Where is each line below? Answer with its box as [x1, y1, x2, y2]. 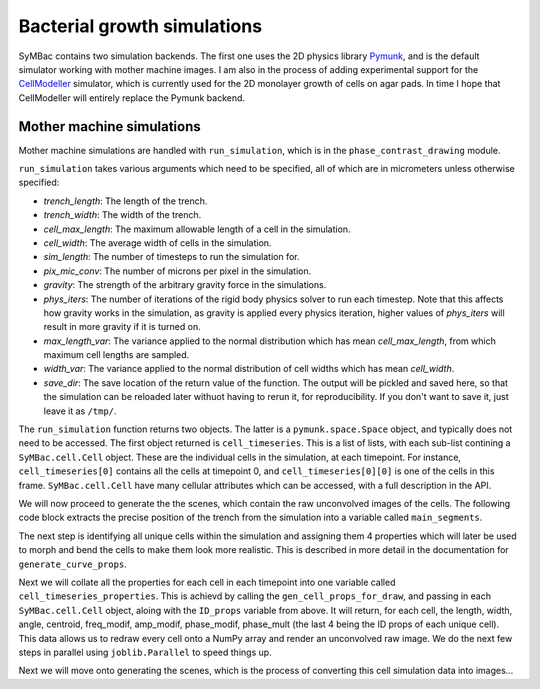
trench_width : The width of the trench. [43, 209, 202, 221]
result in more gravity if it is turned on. [43, 321, 201, 333]
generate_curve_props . [18, 558, 127, 570]
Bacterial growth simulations [18, 15, 263, 37]
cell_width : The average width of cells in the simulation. [43, 236, 272, 249]
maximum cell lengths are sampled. [43, 349, 190, 361]
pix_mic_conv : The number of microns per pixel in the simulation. [43, 265, 312, 277]
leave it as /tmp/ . [43, 405, 117, 417]
